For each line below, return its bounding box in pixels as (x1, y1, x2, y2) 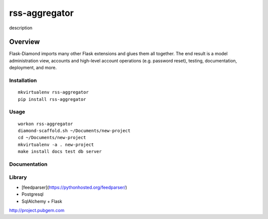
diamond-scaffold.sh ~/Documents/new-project (18, 128, 131, 134)
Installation (9, 77, 37, 84)
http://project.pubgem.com (9, 207, 65, 213)
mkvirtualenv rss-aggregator (18, 89, 89, 95)
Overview (9, 38, 40, 46)
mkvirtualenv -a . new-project (18, 142, 94, 147)
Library (9, 174, 27, 181)
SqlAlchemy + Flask (21, 198, 63, 204)
